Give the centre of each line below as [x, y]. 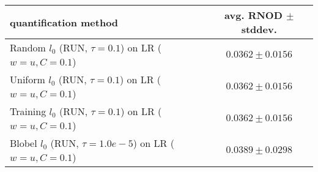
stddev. [259, 29]
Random [28, 47]
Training [28, 111]
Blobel [24, 143]
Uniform [28, 79]
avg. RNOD [253, 15]
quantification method [64, 22]
